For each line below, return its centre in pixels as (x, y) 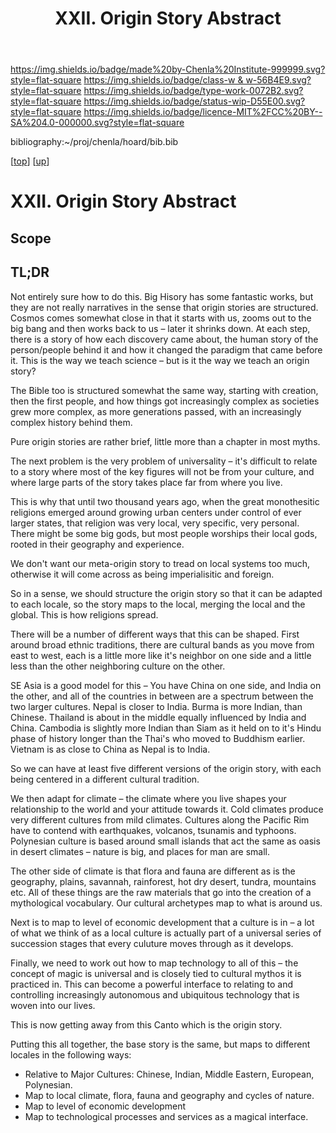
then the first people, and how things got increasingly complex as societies (165, 401)
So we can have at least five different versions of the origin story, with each (166, 768)
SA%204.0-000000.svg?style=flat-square (97, 123)
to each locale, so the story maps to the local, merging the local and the (158, 604)
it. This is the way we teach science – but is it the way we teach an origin (160, 360)
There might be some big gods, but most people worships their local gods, (164, 533)
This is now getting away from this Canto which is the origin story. (146, 1024)
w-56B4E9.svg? (278, 80)
